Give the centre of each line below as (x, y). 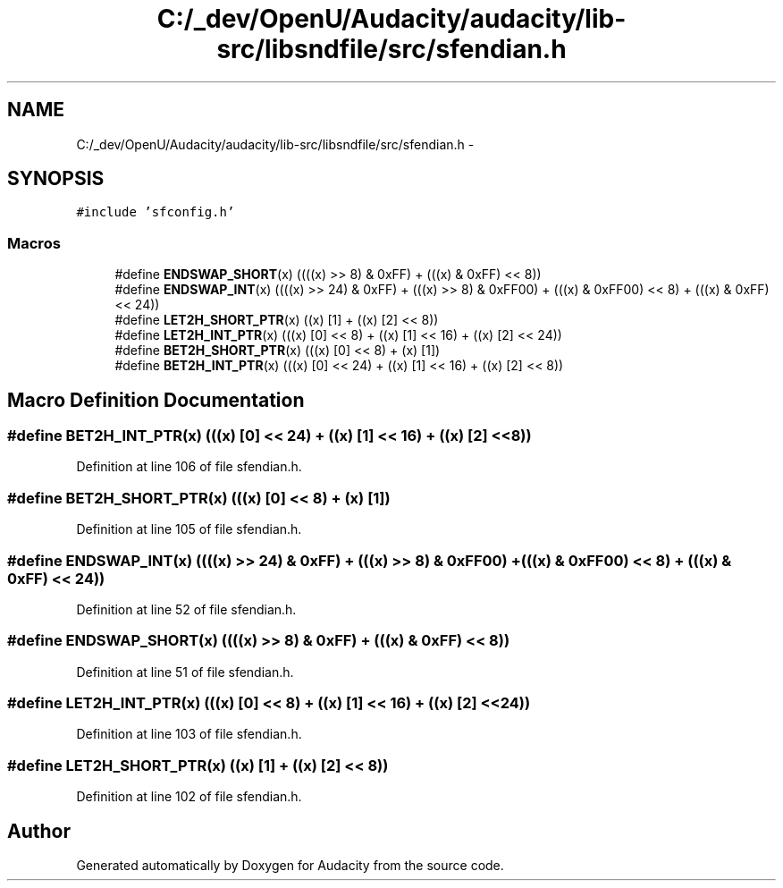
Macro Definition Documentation (156, 400)
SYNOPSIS (56, 179)
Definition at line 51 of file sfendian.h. (185, 672)
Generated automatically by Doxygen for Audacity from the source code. (290, 865)
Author (39, 831)
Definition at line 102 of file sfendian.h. (189, 797)
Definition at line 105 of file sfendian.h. (189, 529)
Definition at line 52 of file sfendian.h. (186, 609)
